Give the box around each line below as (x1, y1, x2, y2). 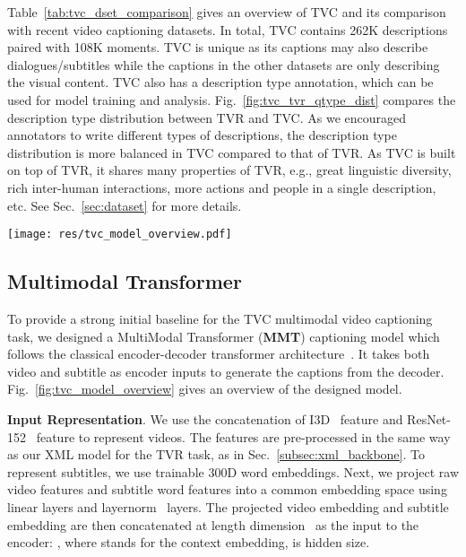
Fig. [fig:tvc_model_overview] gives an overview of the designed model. (7, 379, 402, 398)
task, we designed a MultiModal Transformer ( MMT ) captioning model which (7, 326, 440, 345)
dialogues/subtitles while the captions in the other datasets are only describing (7, 55, 440, 74)
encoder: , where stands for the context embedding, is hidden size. (7, 533, 370, 552)
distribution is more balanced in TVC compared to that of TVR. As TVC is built (7, 143, 456, 161)
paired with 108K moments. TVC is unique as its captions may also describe (7, 38, 428, 57)
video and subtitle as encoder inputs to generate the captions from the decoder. (7, 361, 444, 380)
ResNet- (407, 409, 451, 428)
